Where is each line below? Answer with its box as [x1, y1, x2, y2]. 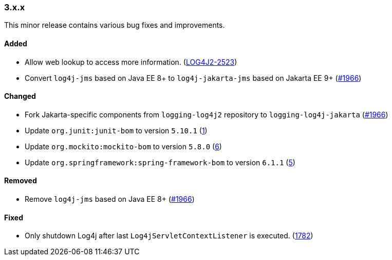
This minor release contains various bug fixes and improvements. [4, 21, 225, 30]
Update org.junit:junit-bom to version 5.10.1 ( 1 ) [25, 126, 208, 135]
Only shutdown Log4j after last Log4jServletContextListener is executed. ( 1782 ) [25, 231, 313, 240]
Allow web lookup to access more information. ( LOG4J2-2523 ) [25, 57, 237, 66]
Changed [4, 92, 36, 101]
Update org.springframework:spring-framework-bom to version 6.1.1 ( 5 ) [25, 158, 295, 167]
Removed [4, 176, 37, 185]
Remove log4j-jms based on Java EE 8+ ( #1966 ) [25, 195, 195, 204]
